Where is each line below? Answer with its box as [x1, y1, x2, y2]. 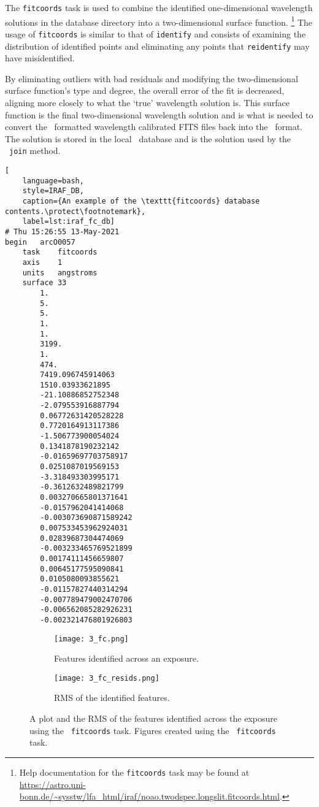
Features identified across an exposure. [54, 652, 199, 665]
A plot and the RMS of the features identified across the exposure [29, 712, 277, 725]
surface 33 [22, 278, 67, 288]
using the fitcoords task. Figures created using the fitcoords [29, 724, 276, 736]
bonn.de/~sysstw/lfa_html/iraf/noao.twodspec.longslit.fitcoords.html [19, 790, 280, 803]
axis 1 [22, 258, 63, 267]
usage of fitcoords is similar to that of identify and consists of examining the [5, 27, 306, 40]
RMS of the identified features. [54, 691, 170, 704]
